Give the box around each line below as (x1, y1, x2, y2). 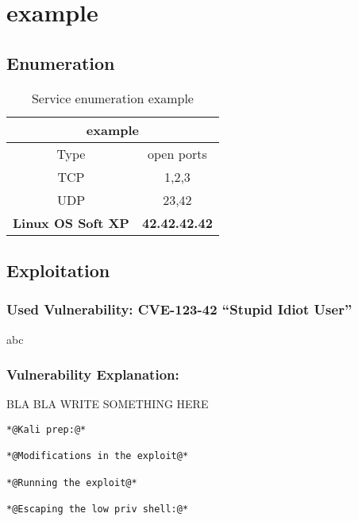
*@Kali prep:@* (6, 423, 87, 435)
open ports (147, 144, 207, 163)
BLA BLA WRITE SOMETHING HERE (6, 396, 209, 412)
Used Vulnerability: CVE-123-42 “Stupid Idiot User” (6, 299, 352, 319)
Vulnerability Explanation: (6, 365, 179, 384)
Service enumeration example (31, 88, 194, 107)
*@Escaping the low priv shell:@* (6, 503, 189, 515)
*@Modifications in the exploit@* (6, 450, 189, 462)
